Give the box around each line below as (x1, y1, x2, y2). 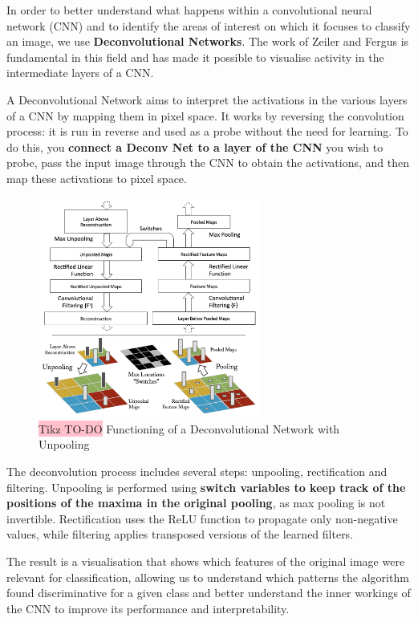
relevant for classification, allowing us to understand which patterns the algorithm (6, 568, 409, 585)
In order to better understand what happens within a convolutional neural (6, 2, 372, 18)
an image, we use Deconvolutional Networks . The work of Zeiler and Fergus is (6, 33, 409, 50)
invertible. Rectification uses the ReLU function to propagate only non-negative (6, 510, 398, 526)
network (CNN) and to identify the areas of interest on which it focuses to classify (6, 17, 411, 34)
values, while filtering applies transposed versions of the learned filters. (6, 526, 354, 543)
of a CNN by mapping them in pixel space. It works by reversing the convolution (6, 107, 404, 124)
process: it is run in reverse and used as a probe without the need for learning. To (6, 123, 408, 140)
